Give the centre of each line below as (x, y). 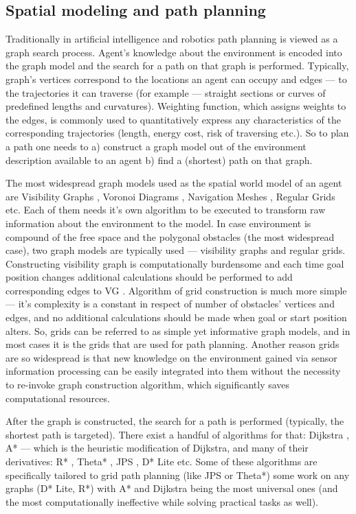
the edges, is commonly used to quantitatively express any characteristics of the (173, 119)
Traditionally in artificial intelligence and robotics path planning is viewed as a (172, 39)
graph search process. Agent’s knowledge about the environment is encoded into (174, 52)
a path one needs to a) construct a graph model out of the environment (156, 146)
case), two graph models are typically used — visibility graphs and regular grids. (176, 250)
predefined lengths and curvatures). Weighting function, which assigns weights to (176, 106)
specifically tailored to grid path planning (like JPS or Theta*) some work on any (178, 475)
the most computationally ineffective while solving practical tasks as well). (162, 501)
